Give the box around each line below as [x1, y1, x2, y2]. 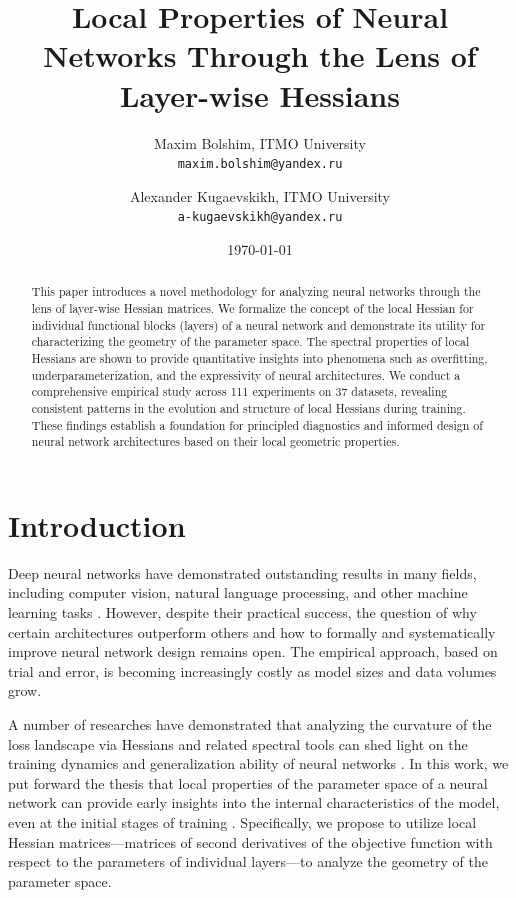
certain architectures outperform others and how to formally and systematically [8, 621, 496, 642]
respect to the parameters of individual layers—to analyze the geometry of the [8, 851, 488, 872]
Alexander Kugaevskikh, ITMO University [129, 185, 391, 206]
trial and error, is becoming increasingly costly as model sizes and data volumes [8, 660, 497, 681]
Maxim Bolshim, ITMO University [154, 132, 366, 153]
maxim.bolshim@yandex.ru [177, 157, 343, 172]
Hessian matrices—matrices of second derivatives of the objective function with [8, 831, 493, 852]
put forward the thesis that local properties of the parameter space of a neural [8, 772, 488, 793]
